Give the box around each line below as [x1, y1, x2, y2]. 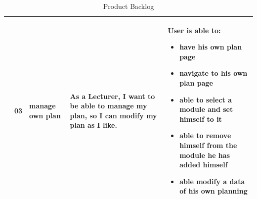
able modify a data [179, 176, 245, 186]
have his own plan [179, 42, 242, 52]
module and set [179, 104, 233, 114]
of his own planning [179, 186, 248, 196]
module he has [179, 149, 230, 160]
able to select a [179, 94, 232, 104]
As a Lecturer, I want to [70, 91, 155, 101]
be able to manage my [70, 100, 147, 111]
